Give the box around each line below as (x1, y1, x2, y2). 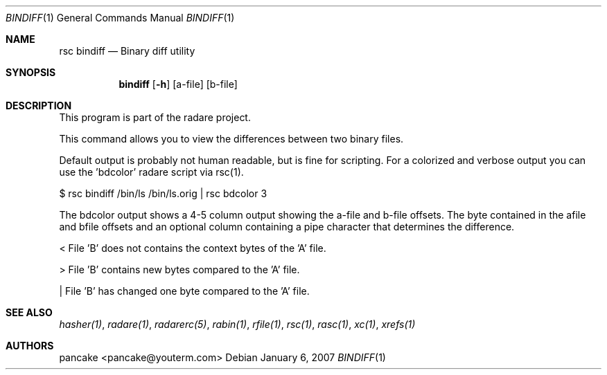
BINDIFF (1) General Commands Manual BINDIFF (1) (6, 12, 235, 24)
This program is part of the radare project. (59, 111, 251, 123)
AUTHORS (6, 340, 54, 351)
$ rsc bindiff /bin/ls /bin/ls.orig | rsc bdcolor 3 (59, 187, 267, 199)
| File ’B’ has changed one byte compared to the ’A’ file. (59, 285, 310, 297)
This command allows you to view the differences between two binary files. (59, 133, 404, 145)
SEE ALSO (6, 307, 53, 318)
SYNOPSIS (6, 66, 56, 78)
